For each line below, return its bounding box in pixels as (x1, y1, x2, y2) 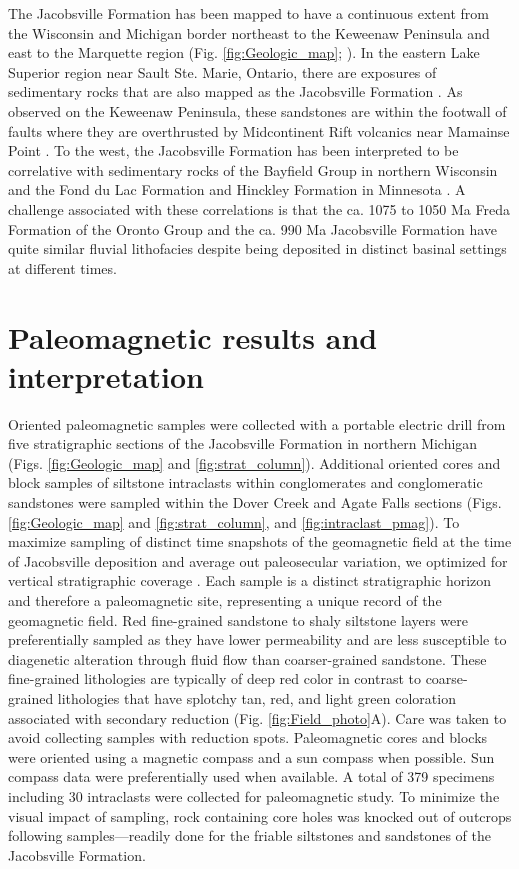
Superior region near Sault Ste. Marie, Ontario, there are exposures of (8, 61, 437, 82)
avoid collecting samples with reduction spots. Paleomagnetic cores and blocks (8, 727, 488, 748)
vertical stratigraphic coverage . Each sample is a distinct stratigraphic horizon (8, 570, 492, 591)
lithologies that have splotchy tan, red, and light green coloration (57, 687, 456, 708)
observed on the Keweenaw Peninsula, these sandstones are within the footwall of (8, 100, 507, 121)
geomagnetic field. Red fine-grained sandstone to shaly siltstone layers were (8, 609, 469, 630)
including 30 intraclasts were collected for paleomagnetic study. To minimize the (8, 785, 500, 806)
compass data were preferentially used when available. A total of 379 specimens (8, 766, 495, 787)
